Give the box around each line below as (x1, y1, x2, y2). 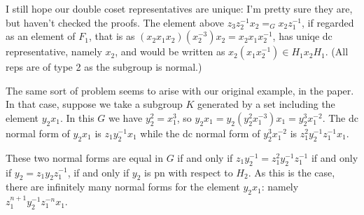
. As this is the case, (248, 165, 335, 179)
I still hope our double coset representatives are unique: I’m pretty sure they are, (6, 1, 353, 15)
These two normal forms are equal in (6, 150, 164, 165)
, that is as (88, 29, 135, 43)
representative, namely (6, 44, 102, 59)
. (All (325, 44, 349, 59)
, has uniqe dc (272, 29, 332, 43)
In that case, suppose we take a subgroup (6, 97, 183, 111)
